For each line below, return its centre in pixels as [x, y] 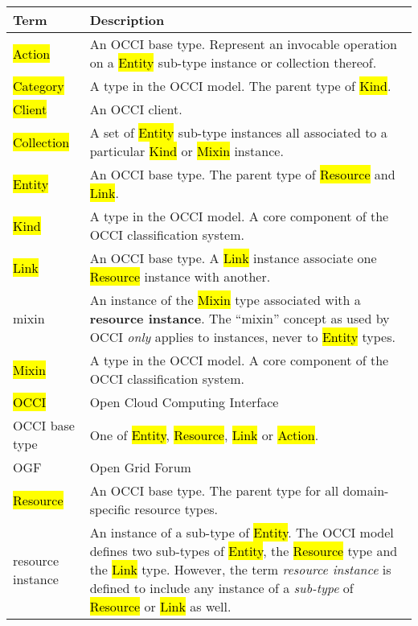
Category [39, 86]
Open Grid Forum [140, 467]
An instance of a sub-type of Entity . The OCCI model [242, 532]
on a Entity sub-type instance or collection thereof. [233, 62]
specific [110, 509]
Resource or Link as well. [160, 606]
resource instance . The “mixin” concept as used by [240, 318]
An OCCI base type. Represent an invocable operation [243, 44]
